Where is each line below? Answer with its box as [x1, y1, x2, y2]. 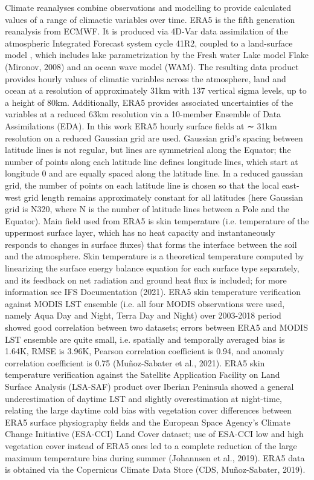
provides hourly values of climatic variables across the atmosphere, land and [5, 72, 286, 85]
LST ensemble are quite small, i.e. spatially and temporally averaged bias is [5, 332, 285, 345]
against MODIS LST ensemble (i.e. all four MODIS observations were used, [5, 297, 285, 310]
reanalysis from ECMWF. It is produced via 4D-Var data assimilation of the [5, 25, 288, 37]
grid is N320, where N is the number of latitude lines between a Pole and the [5, 203, 290, 215]
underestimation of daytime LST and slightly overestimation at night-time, [5, 392, 283, 404]
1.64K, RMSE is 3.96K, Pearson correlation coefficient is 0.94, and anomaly [5, 345, 284, 357]
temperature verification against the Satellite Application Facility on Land [5, 368, 280, 381]
